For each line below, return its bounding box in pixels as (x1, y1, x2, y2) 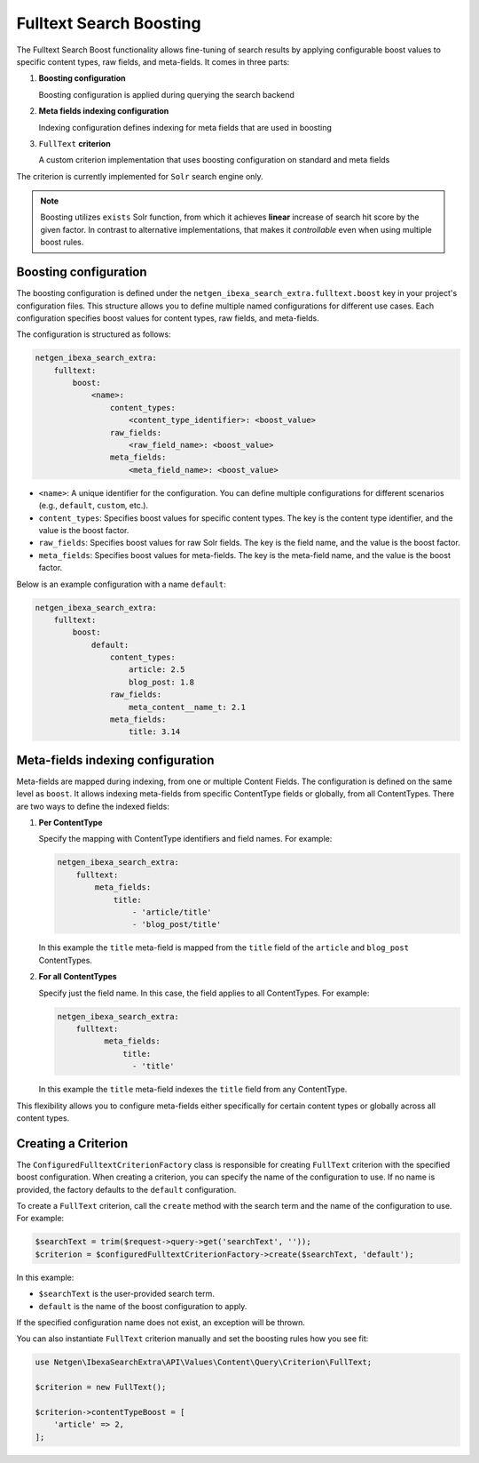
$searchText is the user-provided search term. (38, 1289, 215, 1299)
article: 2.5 (129, 665, 185, 675)
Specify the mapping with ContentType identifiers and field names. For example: (38, 834, 333, 844)
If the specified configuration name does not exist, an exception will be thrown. (16, 1316, 305, 1328)
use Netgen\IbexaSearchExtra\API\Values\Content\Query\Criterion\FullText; (35, 1357, 373, 1368)
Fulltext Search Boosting (16, 13, 201, 33)
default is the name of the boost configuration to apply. (38, 1300, 247, 1311)
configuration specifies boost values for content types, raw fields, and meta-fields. (16, 312, 319, 324)
